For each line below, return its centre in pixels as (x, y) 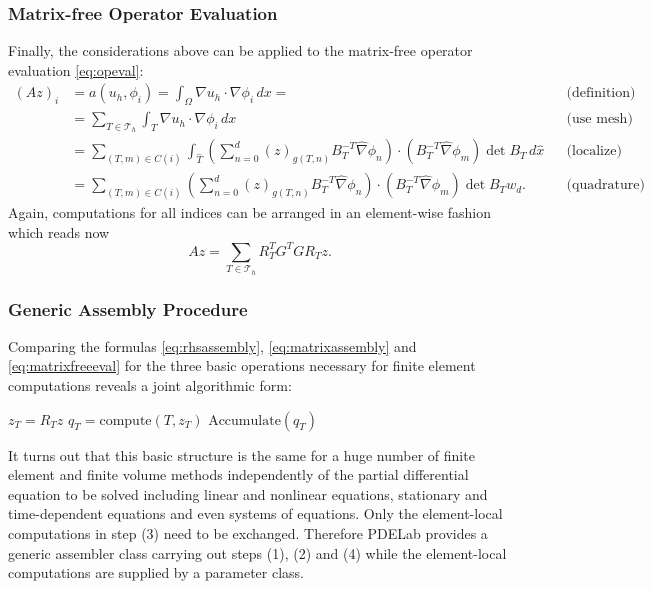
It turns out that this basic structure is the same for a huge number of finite (241, 454)
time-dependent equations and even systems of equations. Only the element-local (255, 513)
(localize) (594, 151)
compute (125, 420)
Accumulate (244, 420)
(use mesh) (599, 119)
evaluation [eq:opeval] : (76, 69)
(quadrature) (605, 185)
